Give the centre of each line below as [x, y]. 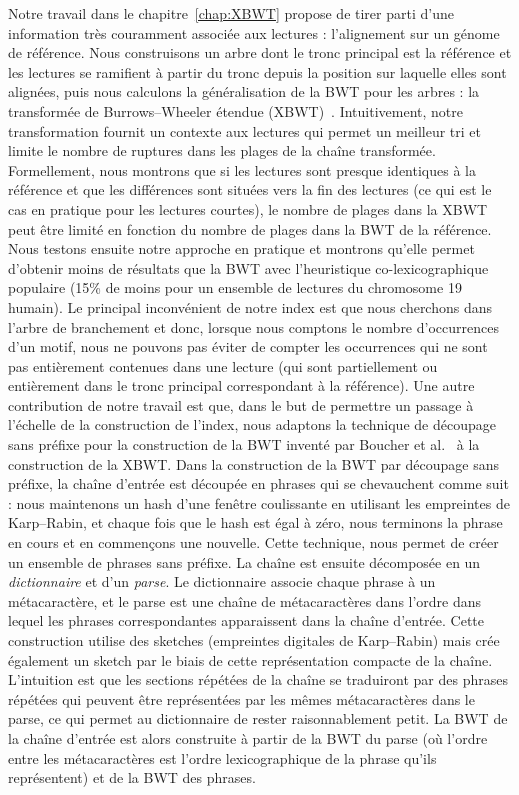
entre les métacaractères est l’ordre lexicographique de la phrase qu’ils [222, 757]
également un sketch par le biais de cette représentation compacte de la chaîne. [250, 659]
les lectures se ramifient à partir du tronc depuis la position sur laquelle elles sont [257, 71]
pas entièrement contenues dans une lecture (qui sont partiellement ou [223, 365]
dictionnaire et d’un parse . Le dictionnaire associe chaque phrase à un [222, 581]
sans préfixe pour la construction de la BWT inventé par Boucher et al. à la [244, 444]
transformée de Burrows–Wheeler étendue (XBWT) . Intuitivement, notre [235, 110]
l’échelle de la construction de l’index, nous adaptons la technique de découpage [252, 424]
